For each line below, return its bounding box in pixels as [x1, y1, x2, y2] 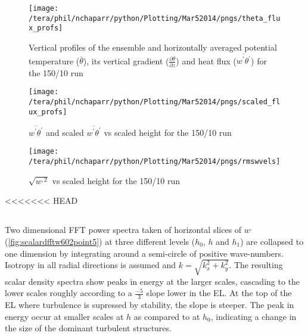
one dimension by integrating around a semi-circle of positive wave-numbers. [5, 247, 284, 259]
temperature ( [29, 54, 80, 67]
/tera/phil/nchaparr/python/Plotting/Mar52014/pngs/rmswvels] [29, 157, 281, 166]
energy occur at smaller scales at [5, 310, 124, 322]
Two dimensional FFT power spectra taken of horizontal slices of [5, 223, 242, 236]
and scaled [45, 126, 84, 138]
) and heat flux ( [176, 54, 237, 67]
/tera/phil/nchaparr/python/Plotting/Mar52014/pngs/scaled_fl [29, 97, 281, 106]
